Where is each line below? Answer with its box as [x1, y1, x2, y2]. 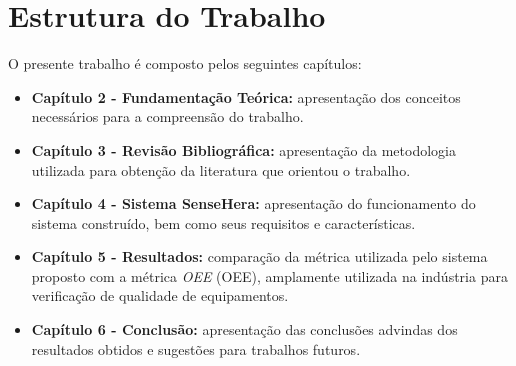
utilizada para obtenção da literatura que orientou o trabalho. [31, 159, 411, 180]
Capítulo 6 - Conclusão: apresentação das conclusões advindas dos [31, 319, 458, 340]
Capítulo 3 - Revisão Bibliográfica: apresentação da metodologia [31, 139, 456, 160]
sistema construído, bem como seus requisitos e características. [31, 212, 416, 233]
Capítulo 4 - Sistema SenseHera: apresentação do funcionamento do [31, 193, 476, 214]
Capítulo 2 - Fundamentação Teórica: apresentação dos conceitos [31, 86, 461, 107]
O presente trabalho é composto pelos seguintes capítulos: [8, 53, 362, 74]
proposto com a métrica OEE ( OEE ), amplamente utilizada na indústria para [31, 265, 508, 286]
